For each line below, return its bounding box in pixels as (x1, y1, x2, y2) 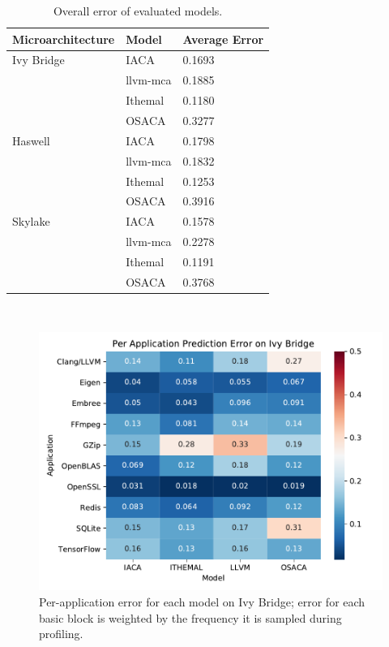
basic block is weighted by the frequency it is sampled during (39, 609, 342, 626)
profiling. (39, 625, 83, 642)
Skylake (12, 213, 50, 230)
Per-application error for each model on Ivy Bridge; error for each (39, 593, 365, 610)
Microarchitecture (12, 30, 115, 47)
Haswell (12, 132, 50, 149)
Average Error (182, 30, 264, 47)
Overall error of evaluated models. (53, 2, 223, 19)
